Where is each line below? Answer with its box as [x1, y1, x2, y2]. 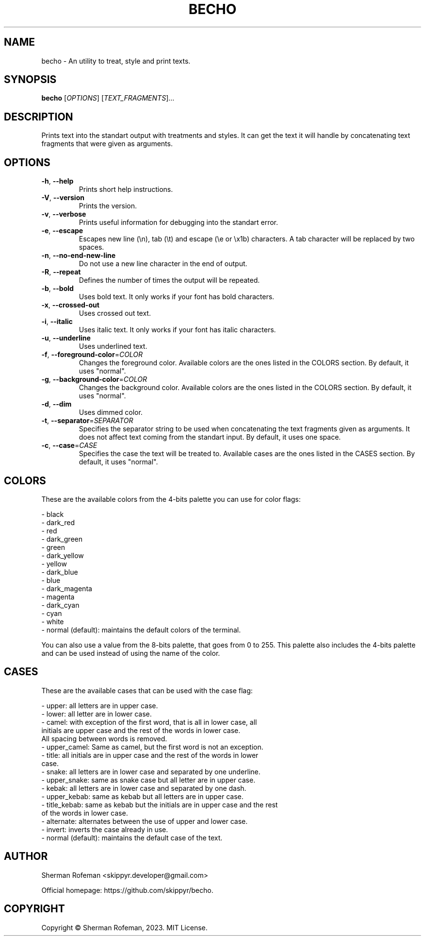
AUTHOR [4, 850, 48, 863]
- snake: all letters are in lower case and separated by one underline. [41, 767, 261, 776]
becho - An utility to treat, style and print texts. [41, 56, 191, 65]
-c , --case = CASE [41, 441, 98, 450]
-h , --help [41, 177, 74, 186]
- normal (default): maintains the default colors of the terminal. [41, 625, 241, 634]
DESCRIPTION [4, 110, 73, 123]
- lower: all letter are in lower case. [41, 709, 152, 718]
